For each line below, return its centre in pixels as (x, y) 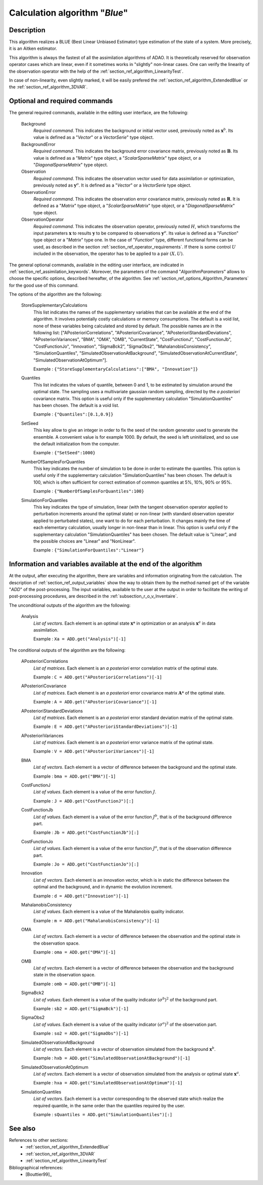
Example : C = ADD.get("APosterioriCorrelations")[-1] (98, 677)
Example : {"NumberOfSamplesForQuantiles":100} (89, 491)
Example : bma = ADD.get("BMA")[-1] (75, 776)
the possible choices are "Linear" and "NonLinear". (85, 541)
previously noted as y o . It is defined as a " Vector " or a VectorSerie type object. (113, 185)
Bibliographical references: (36, 1167)
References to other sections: (38, 1140)
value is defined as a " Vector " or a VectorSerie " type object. (94, 137)
